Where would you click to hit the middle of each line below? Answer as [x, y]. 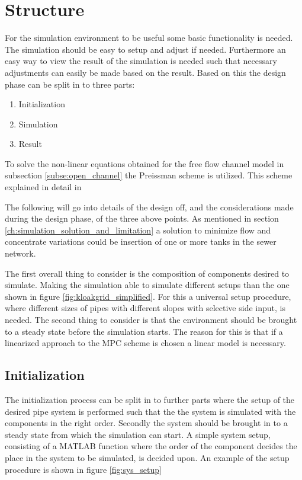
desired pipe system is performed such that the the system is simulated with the [150, 411]
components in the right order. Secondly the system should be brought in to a [146, 423]
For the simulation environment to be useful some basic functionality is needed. [149, 38]
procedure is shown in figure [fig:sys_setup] [83, 469]
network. [20, 253]
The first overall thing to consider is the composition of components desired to [147, 273]
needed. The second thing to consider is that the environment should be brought [151, 319]
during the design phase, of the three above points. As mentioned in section [142, 218]
